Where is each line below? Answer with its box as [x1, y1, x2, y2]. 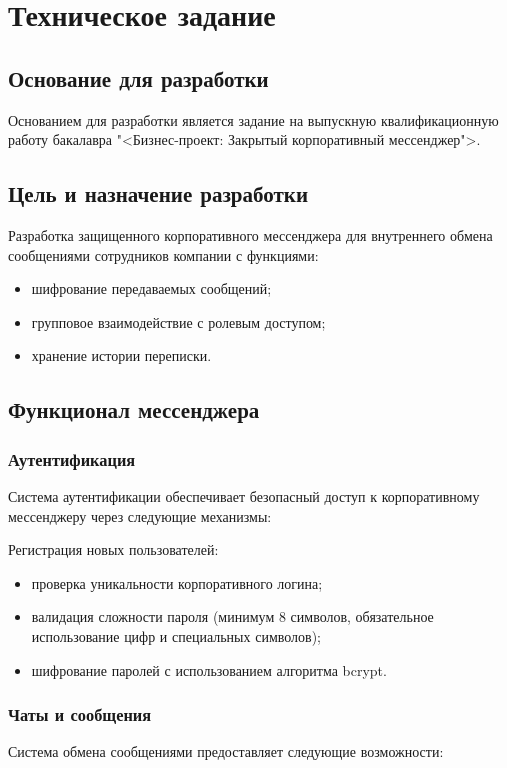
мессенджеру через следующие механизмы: [8, 505, 272, 526]
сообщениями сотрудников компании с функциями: [8, 244, 319, 265]
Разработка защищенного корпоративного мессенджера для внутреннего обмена [8, 224, 493, 245]
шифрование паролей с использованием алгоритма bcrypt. [31, 659, 387, 680]
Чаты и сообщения [8, 702, 152, 727]
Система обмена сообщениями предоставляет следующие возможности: [8, 741, 444, 762]
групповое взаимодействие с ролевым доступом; [31, 311, 326, 332]
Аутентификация [8, 446, 136, 471]
